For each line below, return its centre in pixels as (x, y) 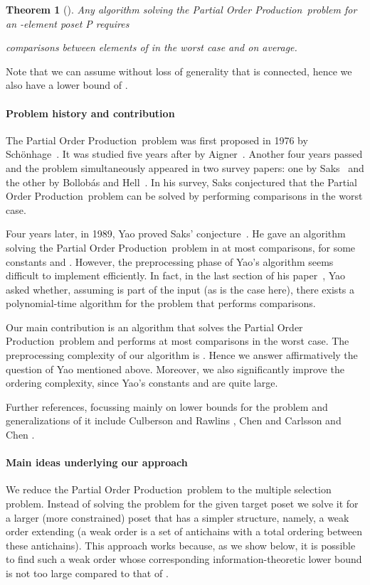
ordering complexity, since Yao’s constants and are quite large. (142, 383)
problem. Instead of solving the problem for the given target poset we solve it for (182, 504)
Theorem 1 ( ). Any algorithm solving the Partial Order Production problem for (181, 9)
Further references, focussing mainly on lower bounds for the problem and (167, 406)
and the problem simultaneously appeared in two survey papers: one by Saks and (185, 167)
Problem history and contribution (90, 113)
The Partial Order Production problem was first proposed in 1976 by (157, 140)
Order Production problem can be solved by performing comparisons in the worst (184, 196)
